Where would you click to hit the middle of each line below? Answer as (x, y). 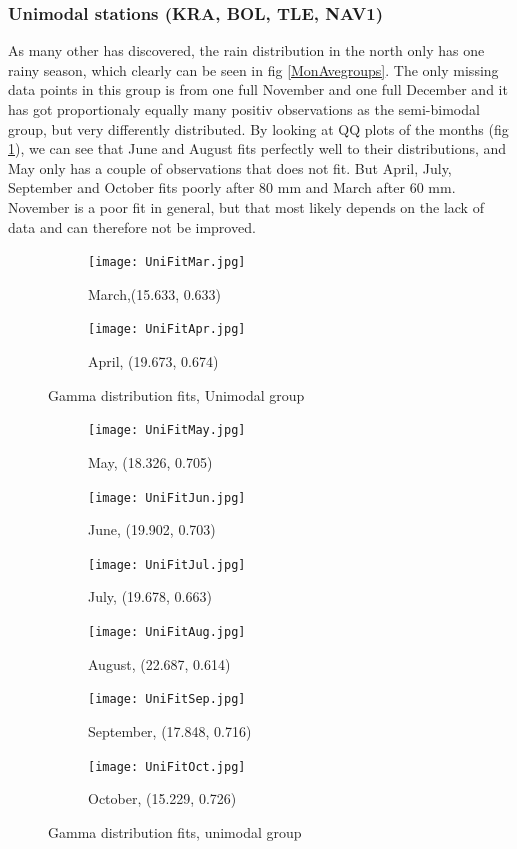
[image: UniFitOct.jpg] (167, 766)
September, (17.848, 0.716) (170, 730)
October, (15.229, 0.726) (162, 798)
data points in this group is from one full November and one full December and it (258, 89)
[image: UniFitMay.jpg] (167, 430)
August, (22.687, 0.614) (159, 663)
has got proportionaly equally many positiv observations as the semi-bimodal (244, 109)
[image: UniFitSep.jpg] (167, 699)
